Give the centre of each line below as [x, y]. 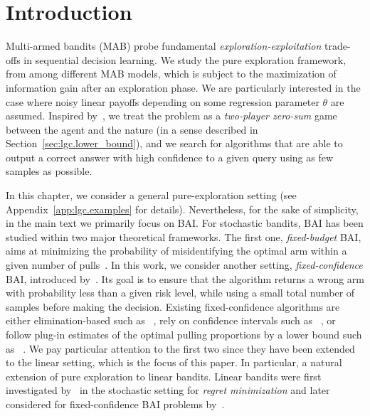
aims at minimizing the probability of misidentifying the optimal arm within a [176, 251]
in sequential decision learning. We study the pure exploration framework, [185, 59]
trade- [337, 46]
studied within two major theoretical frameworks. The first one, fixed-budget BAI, [184, 236]
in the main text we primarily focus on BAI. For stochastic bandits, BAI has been [185, 223]
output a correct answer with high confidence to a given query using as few [170, 157]
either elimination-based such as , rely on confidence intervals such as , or [171, 320]
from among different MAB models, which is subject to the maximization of [171, 74]
